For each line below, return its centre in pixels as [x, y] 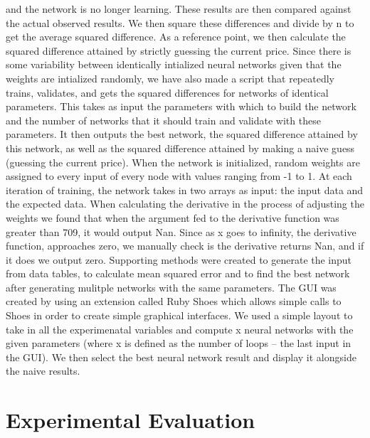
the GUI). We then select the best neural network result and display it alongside [181, 357]
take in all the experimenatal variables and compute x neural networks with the [180, 329]
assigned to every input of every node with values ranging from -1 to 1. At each [179, 176]
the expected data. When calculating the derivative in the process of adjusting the [185, 204]
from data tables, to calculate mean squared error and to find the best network [178, 273]
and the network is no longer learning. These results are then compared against [179, 9]
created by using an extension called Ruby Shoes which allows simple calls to [174, 301]
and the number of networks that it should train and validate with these [163, 120]
